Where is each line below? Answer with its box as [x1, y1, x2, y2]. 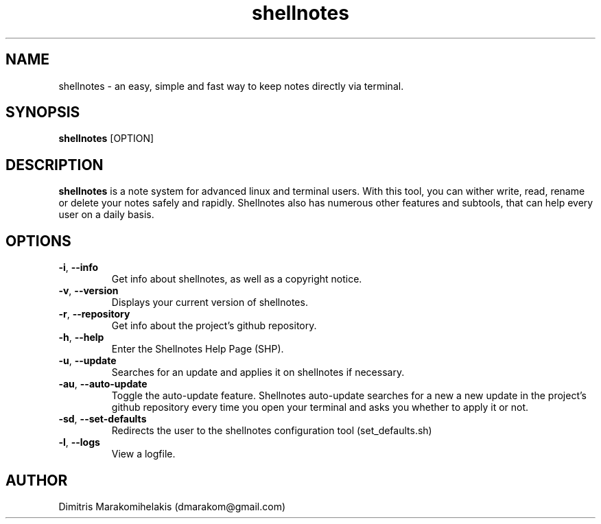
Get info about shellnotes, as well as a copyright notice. [111, 273, 362, 285]
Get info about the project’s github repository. [111, 320, 317, 332]
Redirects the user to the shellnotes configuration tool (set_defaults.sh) [111, 425, 432, 437]
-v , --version [58, 285, 119, 297]
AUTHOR [5, 471, 68, 489]
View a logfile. [111, 448, 176, 460]
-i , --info [58, 261, 99, 274]
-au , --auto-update [58, 378, 148, 390]
